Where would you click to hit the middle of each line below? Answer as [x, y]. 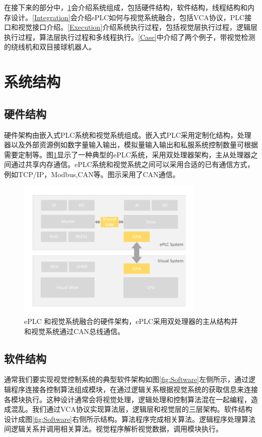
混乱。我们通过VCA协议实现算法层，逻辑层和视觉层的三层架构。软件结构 [132, 409]
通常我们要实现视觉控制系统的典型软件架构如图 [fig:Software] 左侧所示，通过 [126, 379]
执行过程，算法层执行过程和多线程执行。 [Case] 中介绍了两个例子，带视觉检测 [130, 37]
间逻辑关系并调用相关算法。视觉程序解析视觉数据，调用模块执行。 [113, 429]
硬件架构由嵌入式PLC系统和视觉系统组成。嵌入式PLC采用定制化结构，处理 [128, 134]
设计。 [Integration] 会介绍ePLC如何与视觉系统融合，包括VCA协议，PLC [128, 17]
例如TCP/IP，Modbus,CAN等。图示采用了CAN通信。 [92, 174]
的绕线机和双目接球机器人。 [50, 47]
